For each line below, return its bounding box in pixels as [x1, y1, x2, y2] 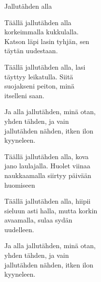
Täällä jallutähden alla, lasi [4, 61, 86, 72]
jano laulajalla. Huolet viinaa [4, 161, 90, 171]
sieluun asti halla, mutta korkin [4, 205, 98, 215]
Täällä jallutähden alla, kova [4, 151, 89, 161]
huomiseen [4, 179, 35, 190]
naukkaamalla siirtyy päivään [4, 170, 91, 180]
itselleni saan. [4, 90, 44, 100]
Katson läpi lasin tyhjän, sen [4, 36, 89, 46]
